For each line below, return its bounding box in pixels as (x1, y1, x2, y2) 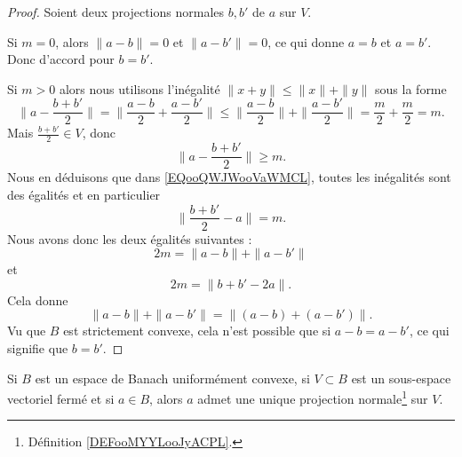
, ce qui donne (267, 32, 345, 51)
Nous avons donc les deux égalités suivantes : (7, 229, 252, 248)
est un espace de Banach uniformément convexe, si (35, 368, 310, 387)
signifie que (7, 338, 68, 357)
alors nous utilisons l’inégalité (59, 79, 220, 98)
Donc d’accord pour (7, 50, 115, 68)
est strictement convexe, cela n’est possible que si (63, 321, 331, 340)
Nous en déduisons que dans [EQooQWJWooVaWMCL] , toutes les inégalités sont (7, 168, 451, 186)
